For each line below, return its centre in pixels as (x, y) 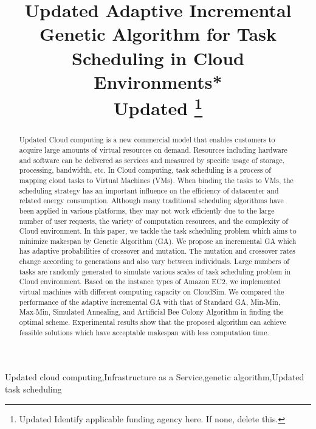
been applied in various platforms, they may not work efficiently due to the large (147, 210)
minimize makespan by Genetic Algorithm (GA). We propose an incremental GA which (158, 241)
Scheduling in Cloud (158, 58)
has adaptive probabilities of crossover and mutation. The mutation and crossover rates (157, 251)
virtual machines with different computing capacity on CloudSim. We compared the (152, 292)
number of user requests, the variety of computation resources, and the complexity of (153, 221)
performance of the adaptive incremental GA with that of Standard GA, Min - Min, (150, 302)
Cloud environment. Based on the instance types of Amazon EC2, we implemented (150, 281)
